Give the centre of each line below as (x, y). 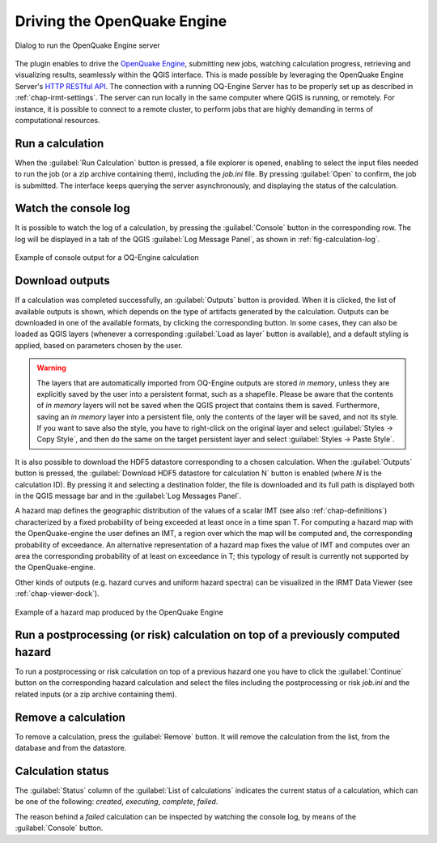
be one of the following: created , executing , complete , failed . (117, 802)
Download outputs (63, 281)
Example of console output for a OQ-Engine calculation (107, 258)
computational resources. (57, 120)
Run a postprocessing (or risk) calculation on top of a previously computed (208, 635)
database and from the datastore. (71, 748)
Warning (51, 368)
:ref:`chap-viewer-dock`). (57, 594)
